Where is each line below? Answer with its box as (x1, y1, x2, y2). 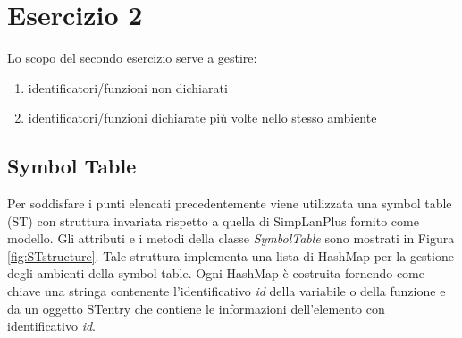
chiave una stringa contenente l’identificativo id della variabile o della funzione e (7, 282, 446, 300)
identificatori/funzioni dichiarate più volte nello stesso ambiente (28, 108, 377, 127)
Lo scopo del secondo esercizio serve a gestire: (7, 48, 257, 67)
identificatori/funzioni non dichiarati (28, 78, 228, 97)
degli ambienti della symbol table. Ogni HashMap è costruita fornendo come (7, 264, 424, 283)
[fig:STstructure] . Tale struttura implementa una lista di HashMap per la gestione (7, 246, 454, 265)
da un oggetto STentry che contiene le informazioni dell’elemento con (7, 299, 385, 317)
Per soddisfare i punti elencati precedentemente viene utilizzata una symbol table (7, 194, 452, 213)
